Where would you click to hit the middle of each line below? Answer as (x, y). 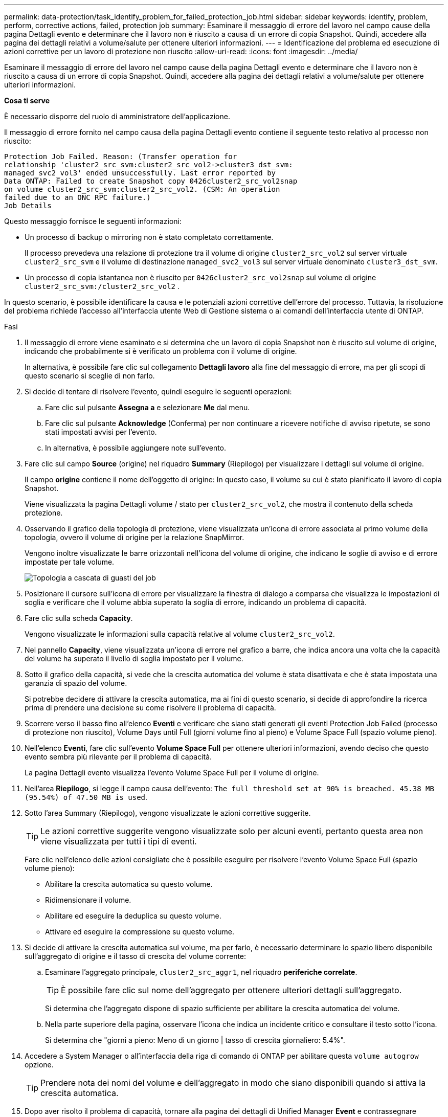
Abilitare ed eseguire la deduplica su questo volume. (133, 916)
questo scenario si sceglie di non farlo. (90, 376)
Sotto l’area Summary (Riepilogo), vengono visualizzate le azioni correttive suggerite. (168, 813)
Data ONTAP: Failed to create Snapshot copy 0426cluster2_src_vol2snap (151, 181)
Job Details (28, 206)
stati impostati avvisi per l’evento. (101, 432)
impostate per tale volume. (70, 562)
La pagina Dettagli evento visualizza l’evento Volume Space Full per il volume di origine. (172, 773)
